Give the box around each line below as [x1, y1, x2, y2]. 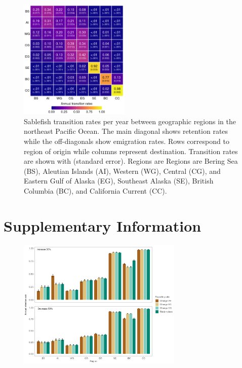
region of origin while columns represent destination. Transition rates [24, 145, 238, 156]
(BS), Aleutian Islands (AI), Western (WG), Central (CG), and [24, 165, 221, 176]
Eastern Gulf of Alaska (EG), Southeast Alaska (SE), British [24, 175, 214, 186]
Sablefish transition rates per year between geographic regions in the [24, 116, 236, 126]
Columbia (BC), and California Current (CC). [24, 186, 167, 196]
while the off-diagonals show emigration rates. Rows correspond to [24, 136, 229, 146]
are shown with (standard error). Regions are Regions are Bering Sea [24, 156, 238, 166]
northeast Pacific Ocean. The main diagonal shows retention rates [24, 126, 228, 136]
